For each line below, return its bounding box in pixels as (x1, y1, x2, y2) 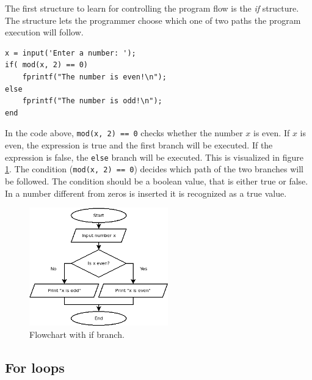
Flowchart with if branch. (29, 327, 125, 340)
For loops (5, 357, 65, 376)
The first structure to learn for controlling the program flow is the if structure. (5, 2, 299, 14)
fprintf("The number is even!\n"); (22, 72, 167, 81)
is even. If (253, 126, 290, 139)
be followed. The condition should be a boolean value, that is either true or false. (5, 174, 308, 187)
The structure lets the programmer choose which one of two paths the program (5, 13, 301, 26)
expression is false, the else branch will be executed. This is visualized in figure (5, 150, 303, 163)
